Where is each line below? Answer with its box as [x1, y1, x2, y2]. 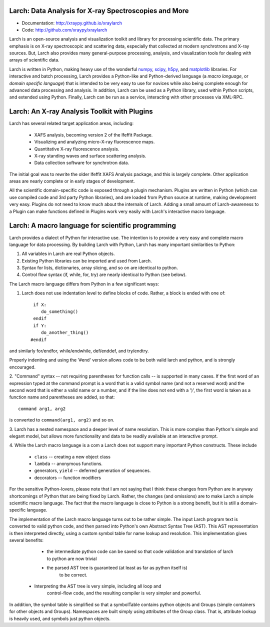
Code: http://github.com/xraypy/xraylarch [21, 26, 107, 32]
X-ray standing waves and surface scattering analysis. [34, 152, 146, 158]
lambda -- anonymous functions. [34, 460, 102, 467]
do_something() [40, 309, 78, 314]
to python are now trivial [46, 555, 97, 561]
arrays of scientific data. [9, 57, 59, 63]
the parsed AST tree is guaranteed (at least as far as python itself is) [46, 565, 187, 571]
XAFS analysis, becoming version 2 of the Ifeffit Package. [34, 131, 153, 137]
